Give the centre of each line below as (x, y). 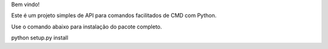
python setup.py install (40, 38)
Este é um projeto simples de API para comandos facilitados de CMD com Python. (114, 16)
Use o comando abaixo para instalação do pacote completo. (87, 27)
